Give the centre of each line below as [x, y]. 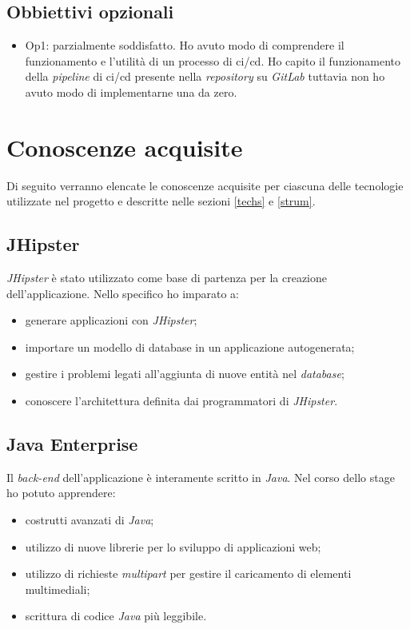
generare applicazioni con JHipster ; [111, 320]
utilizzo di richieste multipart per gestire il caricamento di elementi [188, 573]
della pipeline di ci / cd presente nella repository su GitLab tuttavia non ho [205, 76]
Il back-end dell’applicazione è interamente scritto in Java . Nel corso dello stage [201, 477]
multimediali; [58, 589]
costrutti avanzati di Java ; [90, 520]
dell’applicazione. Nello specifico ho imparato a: [123, 293]
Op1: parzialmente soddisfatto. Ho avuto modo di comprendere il [185, 45]
